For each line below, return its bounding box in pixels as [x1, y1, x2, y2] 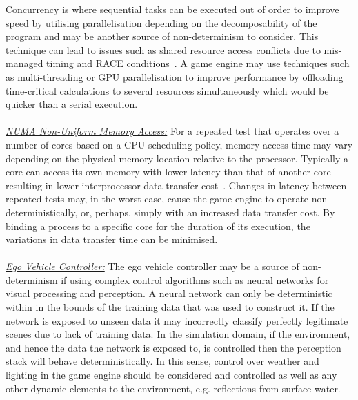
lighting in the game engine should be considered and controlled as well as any [6, 368, 337, 382]
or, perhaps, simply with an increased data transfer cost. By [81, 204, 335, 219]
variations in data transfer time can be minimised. [6, 232, 218, 247]
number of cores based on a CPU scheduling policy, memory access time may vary [6, 137, 353, 151]
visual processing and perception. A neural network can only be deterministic [6, 286, 332, 301]
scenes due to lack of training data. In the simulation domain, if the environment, [6, 327, 350, 341]
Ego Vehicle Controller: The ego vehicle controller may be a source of [6, 259, 299, 274]
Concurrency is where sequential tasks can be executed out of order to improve [6, 2, 339, 16]
